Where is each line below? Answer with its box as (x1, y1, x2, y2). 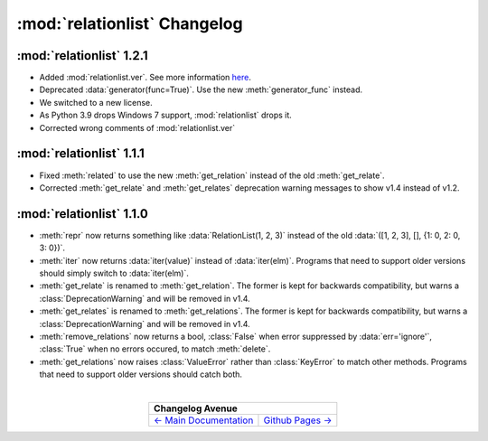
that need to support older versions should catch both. (39, 369, 243, 380)
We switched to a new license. (39, 97, 153, 108)
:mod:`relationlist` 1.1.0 (16, 206, 149, 221)
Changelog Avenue (154, 402, 239, 415)
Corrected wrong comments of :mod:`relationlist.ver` (39, 122, 235, 133)
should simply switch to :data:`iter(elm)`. (39, 267, 190, 278)
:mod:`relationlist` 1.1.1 (16, 145, 145, 162)
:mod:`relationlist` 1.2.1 (16, 48, 148, 63)
